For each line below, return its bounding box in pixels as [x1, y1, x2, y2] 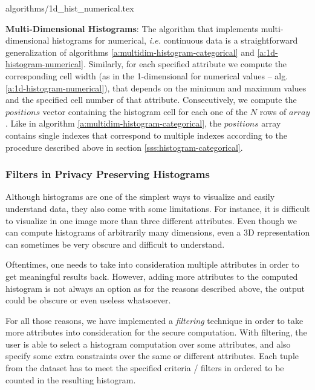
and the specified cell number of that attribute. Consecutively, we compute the [5, 93, 297, 106]
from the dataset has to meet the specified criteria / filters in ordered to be [5, 362, 284, 374]
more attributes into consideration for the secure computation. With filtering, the [5, 326, 307, 339]
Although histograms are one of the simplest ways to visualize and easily [5, 190, 275, 203]
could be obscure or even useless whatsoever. [5, 294, 171, 306]
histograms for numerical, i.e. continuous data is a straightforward [52, 34, 298, 47]
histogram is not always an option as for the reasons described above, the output [5, 282, 305, 294]
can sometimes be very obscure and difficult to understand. [5, 237, 225, 250]
